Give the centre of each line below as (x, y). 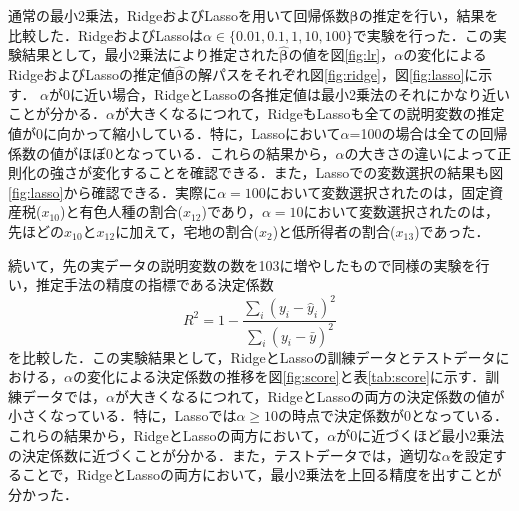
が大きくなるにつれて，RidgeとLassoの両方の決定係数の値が (309, 395)
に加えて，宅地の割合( (187, 230)
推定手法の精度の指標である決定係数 (154, 284)
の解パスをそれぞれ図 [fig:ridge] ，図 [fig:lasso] (324, 74)
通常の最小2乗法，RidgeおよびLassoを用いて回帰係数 (179, 15)
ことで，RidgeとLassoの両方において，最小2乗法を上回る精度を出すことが (261, 474)
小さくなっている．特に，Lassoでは (122, 415)
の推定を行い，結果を (428, 15)
